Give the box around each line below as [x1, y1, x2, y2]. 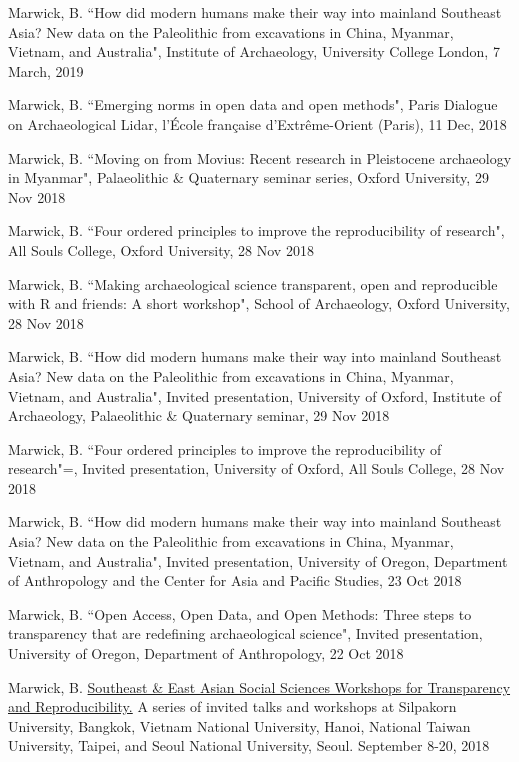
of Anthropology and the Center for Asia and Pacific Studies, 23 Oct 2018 [8, 570, 462, 591]
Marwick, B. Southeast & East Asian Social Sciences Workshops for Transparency [8, 676, 511, 697]
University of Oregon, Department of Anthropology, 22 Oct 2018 [8, 643, 404, 664]
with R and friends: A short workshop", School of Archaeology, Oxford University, [8, 293, 510, 314]
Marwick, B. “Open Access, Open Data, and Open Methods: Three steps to [8, 603, 472, 624]
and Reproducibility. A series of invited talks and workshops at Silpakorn [8, 696, 457, 717]
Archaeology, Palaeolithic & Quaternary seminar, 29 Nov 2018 [8, 405, 390, 426]
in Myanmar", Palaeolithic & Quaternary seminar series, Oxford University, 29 [8, 167, 489, 188]
